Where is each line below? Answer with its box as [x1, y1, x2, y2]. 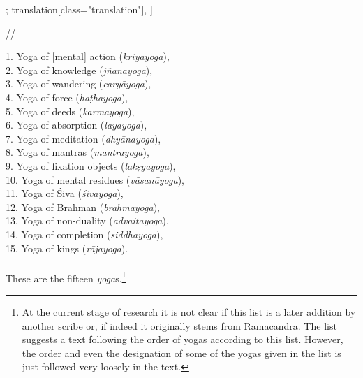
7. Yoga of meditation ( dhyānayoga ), [6, 131, 161, 145]
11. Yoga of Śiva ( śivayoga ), [6, 186, 124, 201]
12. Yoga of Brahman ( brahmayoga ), [6, 199, 160, 214]
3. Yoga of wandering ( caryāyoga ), [6, 76, 151, 91]
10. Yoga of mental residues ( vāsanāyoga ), [6, 172, 184, 187]
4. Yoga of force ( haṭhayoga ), [6, 89, 128, 104]
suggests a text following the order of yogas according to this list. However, [22, 332, 343, 347]
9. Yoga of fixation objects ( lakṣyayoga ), [6, 158, 176, 173]
